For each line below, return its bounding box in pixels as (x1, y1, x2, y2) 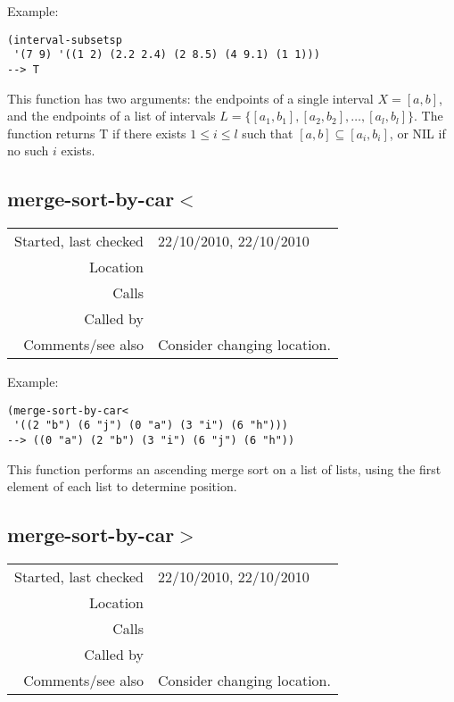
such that (242, 123, 293, 142)
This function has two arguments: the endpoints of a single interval (7, 88, 374, 107)
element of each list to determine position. (7, 477, 237, 496)
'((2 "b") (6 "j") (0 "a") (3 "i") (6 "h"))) (13, 419, 288, 432)
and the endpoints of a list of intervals (7, 106, 216, 125)
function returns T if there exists (7, 123, 186, 142)
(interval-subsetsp (7, 33, 122, 46)
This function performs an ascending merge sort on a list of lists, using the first (7, 459, 442, 478)
